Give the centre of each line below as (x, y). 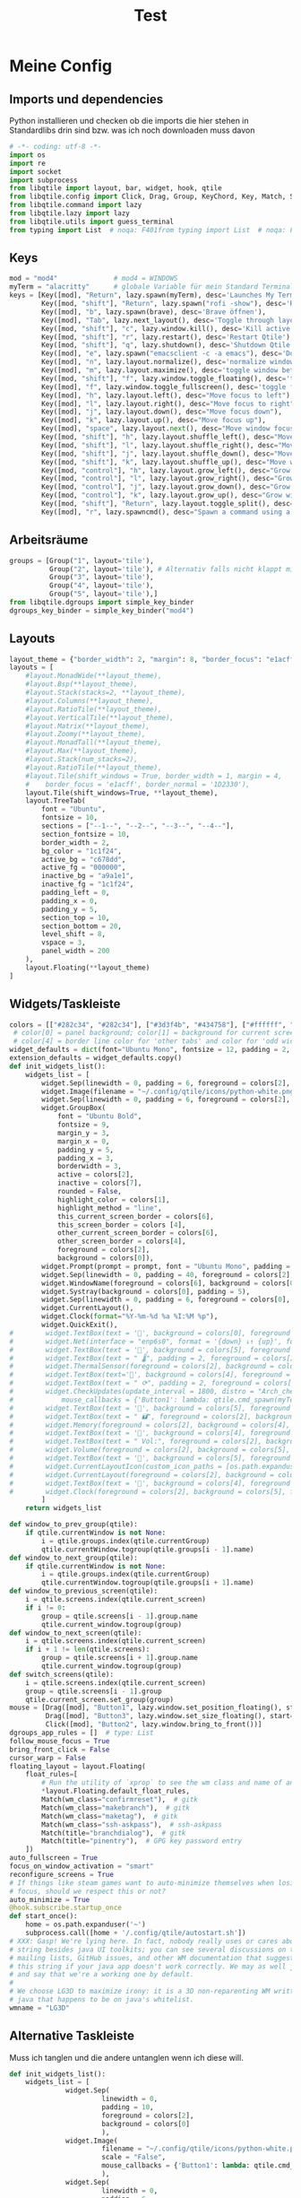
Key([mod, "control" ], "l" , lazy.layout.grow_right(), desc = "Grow (168, 479)
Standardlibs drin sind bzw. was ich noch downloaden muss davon (132, 130)
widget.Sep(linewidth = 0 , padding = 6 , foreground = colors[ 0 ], (166, 1300)
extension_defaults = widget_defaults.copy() (95, 1058)
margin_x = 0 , (83, 1141)
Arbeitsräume (49, 540)
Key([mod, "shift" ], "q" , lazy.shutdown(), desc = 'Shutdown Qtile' (168, 345)
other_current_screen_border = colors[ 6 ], (138, 1233)
